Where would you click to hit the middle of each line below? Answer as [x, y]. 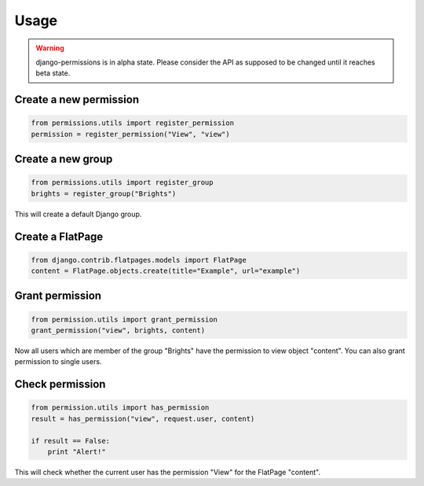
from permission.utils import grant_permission [124, 319]
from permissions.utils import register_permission [133, 123]
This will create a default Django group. [78, 214]
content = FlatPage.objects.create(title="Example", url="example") [166, 271]
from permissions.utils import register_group [122, 182]
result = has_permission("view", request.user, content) [143, 418]
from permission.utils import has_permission [120, 408]
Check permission [60, 384]
